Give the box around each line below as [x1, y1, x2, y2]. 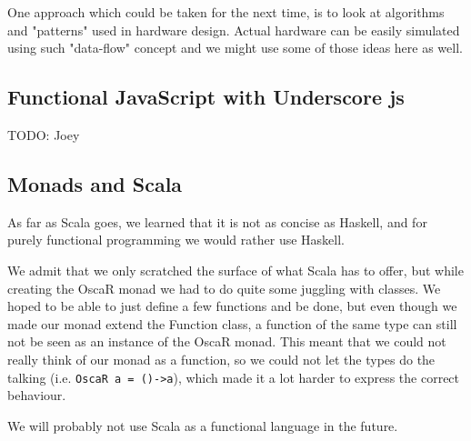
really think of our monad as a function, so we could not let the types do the [7, 349, 436, 368]
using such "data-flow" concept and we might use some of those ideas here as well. [7, 38, 463, 57]
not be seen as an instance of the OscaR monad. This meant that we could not [7, 332, 446, 351]
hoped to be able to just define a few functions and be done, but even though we [7, 296, 457, 316]
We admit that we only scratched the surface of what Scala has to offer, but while [7, 260, 464, 279]
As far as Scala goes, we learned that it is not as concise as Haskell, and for [7, 212, 427, 231]
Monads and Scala [7, 169, 183, 197]
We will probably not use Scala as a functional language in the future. [7, 416, 398, 435]
